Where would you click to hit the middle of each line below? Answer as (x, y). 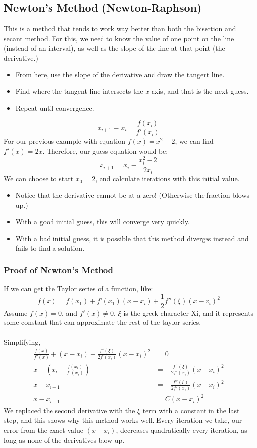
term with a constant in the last (191, 410)
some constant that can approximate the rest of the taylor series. (103, 322)
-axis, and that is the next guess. (199, 91)
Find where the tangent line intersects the (79, 91)
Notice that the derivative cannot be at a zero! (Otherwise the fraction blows (132, 195)
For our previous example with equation (65, 141)
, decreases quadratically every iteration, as (181, 429)
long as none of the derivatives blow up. (64, 439)
